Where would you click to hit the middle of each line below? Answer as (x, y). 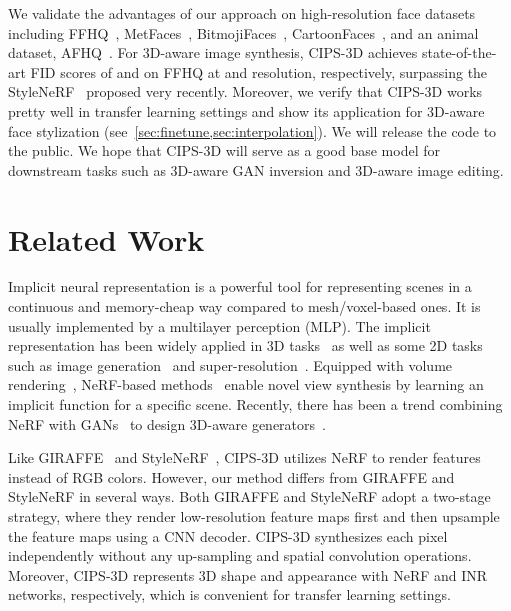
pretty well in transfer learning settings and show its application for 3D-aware (246, 110)
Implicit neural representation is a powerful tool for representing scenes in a (240, 286)
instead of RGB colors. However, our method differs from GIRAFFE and (231, 476)
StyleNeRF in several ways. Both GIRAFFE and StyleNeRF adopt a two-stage (249, 496)
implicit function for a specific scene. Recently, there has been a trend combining (255, 404)
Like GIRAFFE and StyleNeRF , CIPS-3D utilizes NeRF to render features (244, 457)
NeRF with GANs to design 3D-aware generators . (167, 423)
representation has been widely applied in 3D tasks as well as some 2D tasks (245, 345)
